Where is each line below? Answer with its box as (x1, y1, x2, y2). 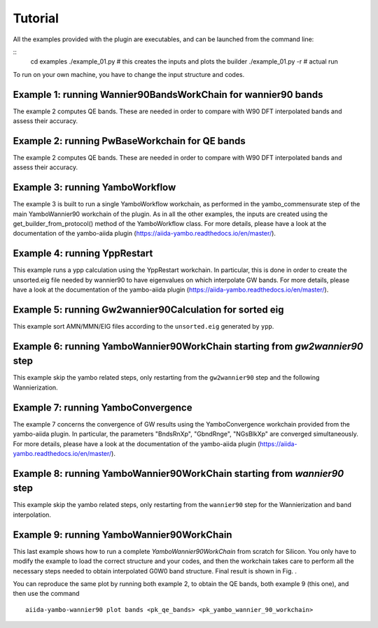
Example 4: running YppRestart (13, 248, 153, 259)
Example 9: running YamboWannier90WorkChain (13, 529, 232, 541)
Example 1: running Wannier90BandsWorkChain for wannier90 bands (13, 88, 323, 101)
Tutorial (13, 10, 59, 26)
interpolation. (13, 511, 52, 519)
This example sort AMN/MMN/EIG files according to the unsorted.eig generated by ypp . (13, 322, 274, 330)
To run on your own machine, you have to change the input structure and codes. (13, 70, 245, 78)
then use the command (13, 590, 80, 598)
